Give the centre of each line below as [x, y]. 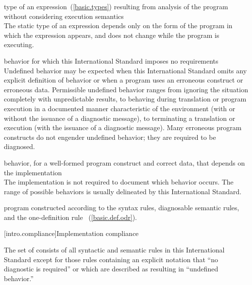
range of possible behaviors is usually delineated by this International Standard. [123, 191]
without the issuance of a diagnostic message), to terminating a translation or [120, 118]
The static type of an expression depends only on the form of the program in [118, 25]
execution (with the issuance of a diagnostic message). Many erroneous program [123, 127]
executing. [19, 44]
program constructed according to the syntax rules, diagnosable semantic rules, [122, 208]
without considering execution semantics [64, 16]
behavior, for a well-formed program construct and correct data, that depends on [125, 162]
